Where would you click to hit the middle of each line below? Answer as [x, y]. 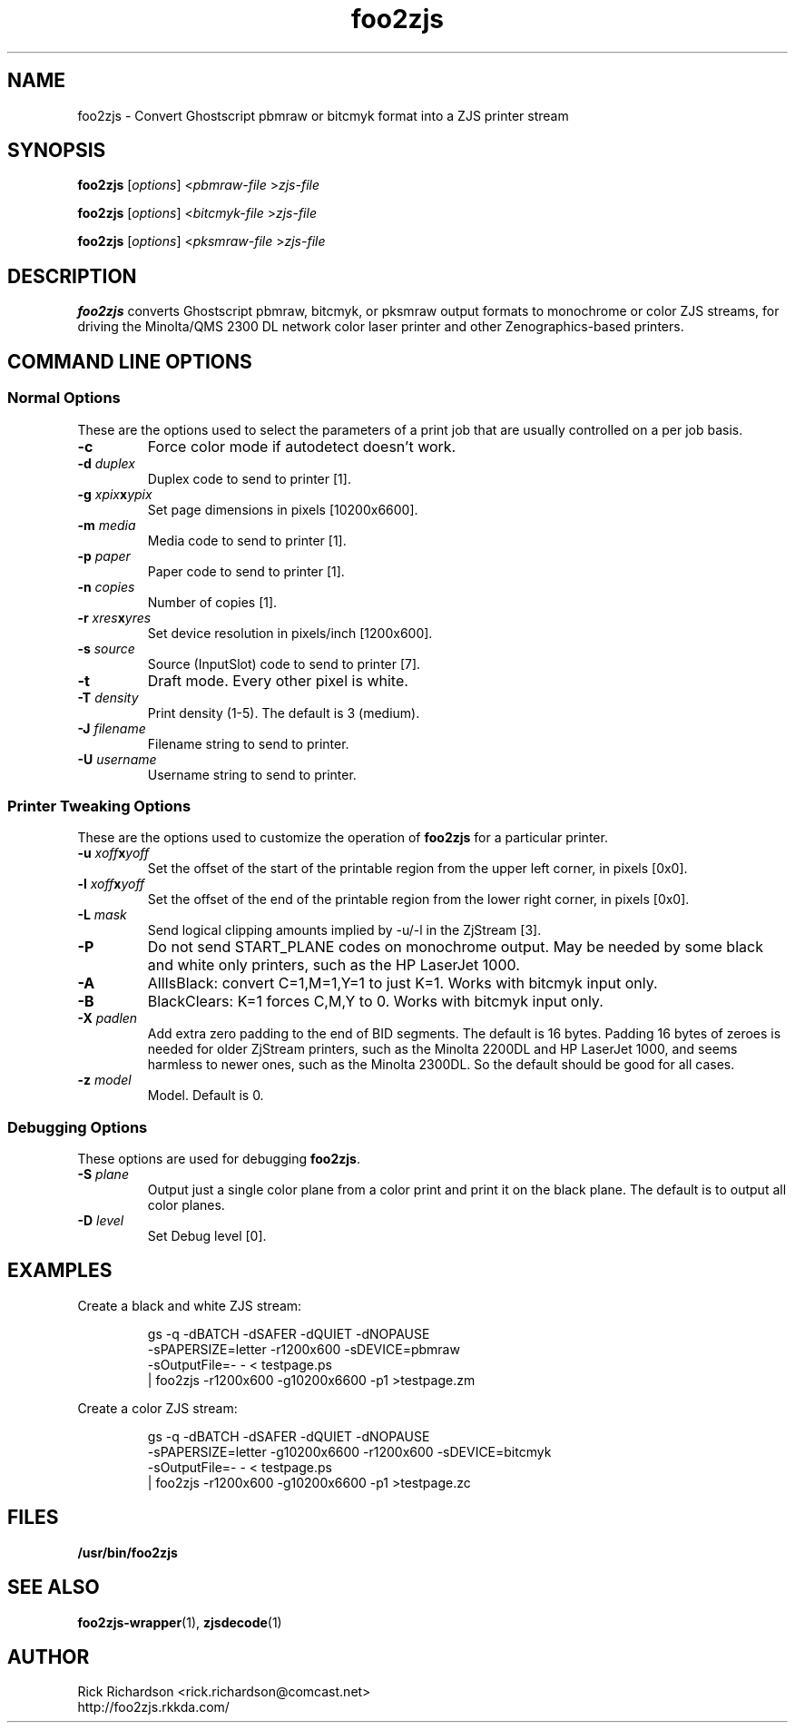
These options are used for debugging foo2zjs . [219, 1159]
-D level [101, 1220]
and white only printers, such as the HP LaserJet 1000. [334, 965]
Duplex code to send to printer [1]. [249, 478]
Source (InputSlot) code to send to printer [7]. [284, 663]
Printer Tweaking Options [99, 806]
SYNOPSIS [57, 151]
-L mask [102, 915]
